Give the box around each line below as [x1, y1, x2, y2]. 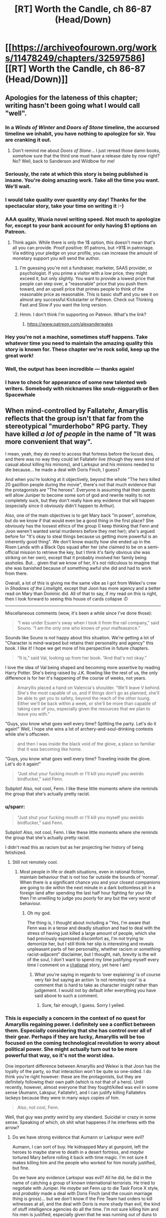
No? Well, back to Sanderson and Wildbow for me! [12, 158, 115, 164]
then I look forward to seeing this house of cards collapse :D [5, 596, 128, 602]
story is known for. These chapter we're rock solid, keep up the [5, 346, 160, 353]
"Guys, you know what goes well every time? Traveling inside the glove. [5, 756, 151, 761]
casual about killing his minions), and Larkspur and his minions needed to [5, 461, 155, 467]
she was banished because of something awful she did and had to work [5, 565, 152, 571]
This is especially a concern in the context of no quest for [5, 1014, 146, 1021]
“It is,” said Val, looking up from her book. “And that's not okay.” [17, 655, 147, 661]
